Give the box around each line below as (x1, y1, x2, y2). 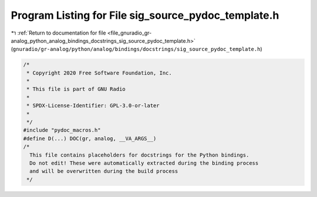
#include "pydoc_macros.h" (23, 127, 101, 134)
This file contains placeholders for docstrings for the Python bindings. (29, 151, 249, 158)
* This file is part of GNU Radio (26, 86, 126, 93)
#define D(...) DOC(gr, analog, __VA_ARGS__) (23, 135, 157, 142)
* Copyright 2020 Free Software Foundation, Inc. (26, 69, 173, 76)
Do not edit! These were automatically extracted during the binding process (29, 160, 259, 167)
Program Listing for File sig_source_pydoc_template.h (11, 9, 279, 22)
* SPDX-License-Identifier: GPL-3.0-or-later (26, 103, 160, 109)
